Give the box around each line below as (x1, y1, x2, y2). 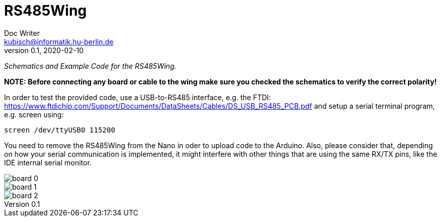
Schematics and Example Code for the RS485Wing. (4, 61, 176, 70)
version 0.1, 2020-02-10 (4, 46, 84, 55)
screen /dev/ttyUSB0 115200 (4, 125, 116, 134)
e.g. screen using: (4, 110, 64, 119)
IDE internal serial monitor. (4, 158, 92, 167)
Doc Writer (4, 28, 40, 37)
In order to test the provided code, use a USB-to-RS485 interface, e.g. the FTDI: (4, 93, 271, 102)
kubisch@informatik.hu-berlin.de (4, 37, 114, 46)
